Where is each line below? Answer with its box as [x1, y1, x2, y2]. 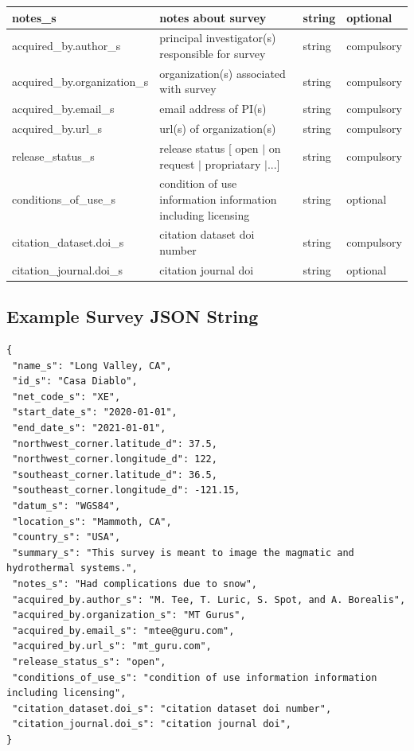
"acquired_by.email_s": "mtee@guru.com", [12, 625, 235, 636]
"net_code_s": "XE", [12, 391, 121, 403]
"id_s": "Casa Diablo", [12, 375, 138, 387]
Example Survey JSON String [6, 304, 259, 329]
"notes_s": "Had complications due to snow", [12, 578, 257, 590]
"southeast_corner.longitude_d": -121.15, [12, 484, 240, 496]
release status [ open [159, 139, 259, 156]
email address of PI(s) [159, 100, 267, 117]
